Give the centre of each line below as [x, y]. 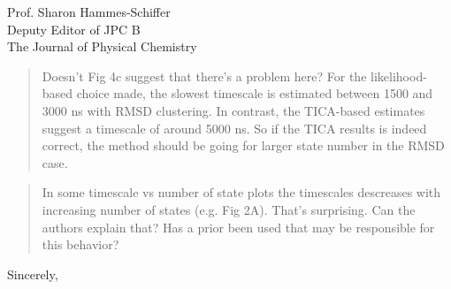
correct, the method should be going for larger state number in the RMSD [243, 145]
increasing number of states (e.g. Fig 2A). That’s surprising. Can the [229, 209]
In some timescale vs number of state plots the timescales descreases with [241, 192]
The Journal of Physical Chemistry [102, 46]
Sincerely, [33, 274]
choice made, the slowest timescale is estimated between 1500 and [255, 93]
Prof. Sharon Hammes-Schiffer [89, 11]
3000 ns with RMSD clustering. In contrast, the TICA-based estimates [233, 110]
